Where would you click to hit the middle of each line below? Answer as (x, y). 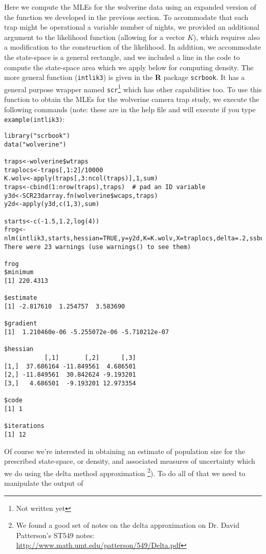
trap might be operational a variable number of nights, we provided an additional (132, 27)
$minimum (19, 272)
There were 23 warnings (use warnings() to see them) (98, 247)
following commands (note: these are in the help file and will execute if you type (130, 109)
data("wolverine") (35, 144)
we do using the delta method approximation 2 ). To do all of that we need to (125, 472)
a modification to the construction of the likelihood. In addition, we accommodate (133, 47)
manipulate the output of (44, 483)
